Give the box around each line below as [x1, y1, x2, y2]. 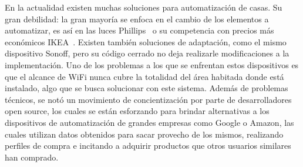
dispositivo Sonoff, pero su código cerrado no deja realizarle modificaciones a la [5, 47, 289, 59]
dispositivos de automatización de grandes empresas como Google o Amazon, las [5, 116, 294, 128]
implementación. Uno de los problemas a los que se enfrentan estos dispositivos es [5, 58, 299, 71]
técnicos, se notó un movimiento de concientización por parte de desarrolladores [5, 93, 292, 105]
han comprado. [5, 151, 59, 163]
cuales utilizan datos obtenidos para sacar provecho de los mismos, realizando [5, 128, 284, 140]
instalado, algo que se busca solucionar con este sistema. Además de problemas [5, 82, 288, 94]
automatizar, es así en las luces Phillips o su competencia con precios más [5, 24, 274, 36]
